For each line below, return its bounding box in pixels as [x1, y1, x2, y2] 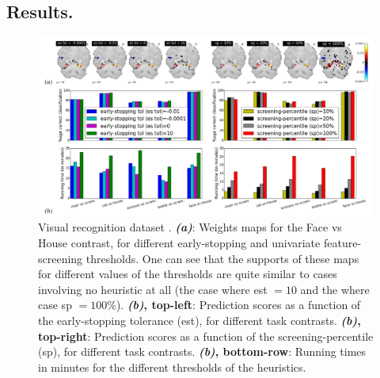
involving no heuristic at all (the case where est [38, 281, 268, 297]
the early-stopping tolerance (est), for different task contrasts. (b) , [38, 312, 361, 329]
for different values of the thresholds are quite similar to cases [38, 265, 337, 282]
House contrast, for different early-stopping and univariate [38, 235, 321, 251]
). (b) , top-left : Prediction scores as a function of [116, 296, 361, 313]
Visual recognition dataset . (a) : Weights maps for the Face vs [38, 219, 342, 235]
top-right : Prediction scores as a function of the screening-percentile [38, 327, 374, 344]
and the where [300, 281, 370, 297]
